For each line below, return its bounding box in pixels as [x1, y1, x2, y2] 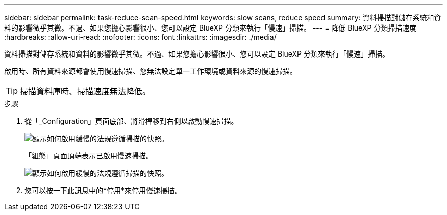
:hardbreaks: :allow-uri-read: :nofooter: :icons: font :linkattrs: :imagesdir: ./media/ [4, 33, 277, 41]
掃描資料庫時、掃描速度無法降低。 [20, 86, 151, 96]
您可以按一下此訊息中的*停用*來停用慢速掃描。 [24, 186, 182, 195]
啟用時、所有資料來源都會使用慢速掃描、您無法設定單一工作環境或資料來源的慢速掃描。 [4, 67, 297, 75]
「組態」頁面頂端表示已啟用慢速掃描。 [24, 151, 153, 160]
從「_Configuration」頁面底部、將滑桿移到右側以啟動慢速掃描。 [24, 117, 238, 125]
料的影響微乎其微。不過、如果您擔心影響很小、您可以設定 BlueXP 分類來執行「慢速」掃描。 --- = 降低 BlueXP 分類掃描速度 [4, 23, 417, 32]
